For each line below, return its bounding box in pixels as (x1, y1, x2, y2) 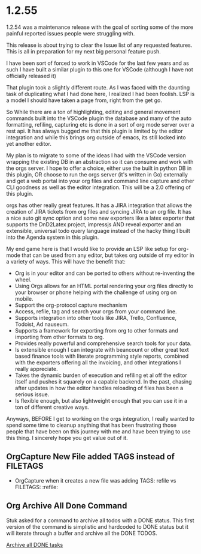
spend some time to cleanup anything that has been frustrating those (6, 421, 177, 429)
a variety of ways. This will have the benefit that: (6, 257, 126, 265)
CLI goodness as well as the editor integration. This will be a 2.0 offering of (6, 184, 191, 191)
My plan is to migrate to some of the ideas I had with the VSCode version (6, 151, 187, 159)
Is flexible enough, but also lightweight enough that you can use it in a (14, 397, 187, 404)
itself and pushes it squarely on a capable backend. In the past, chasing (14, 378, 192, 385)
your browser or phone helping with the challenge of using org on (14, 289, 177, 296)
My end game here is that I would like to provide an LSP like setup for (6, 245, 177, 252)
